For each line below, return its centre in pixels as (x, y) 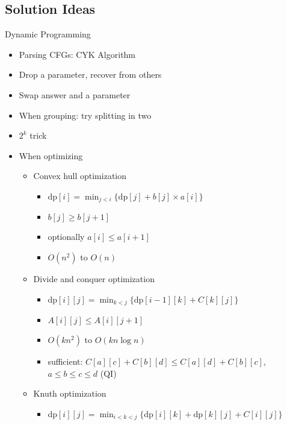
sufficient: (65, 361)
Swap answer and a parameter (75, 94)
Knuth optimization (70, 393)
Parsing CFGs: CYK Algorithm (77, 54)
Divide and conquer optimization (94, 279)
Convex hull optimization (80, 176)
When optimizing (51, 155)
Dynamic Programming (48, 34)
